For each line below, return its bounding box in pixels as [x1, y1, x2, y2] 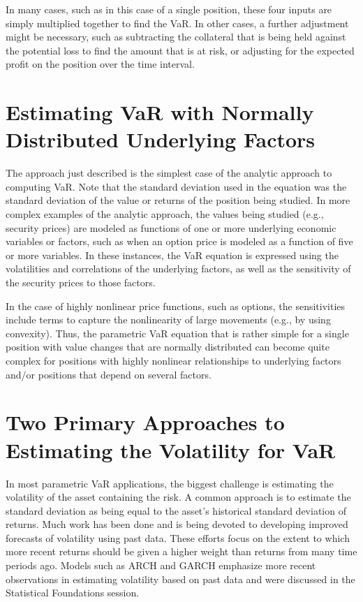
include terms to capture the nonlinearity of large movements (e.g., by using [6, 312, 331, 327]
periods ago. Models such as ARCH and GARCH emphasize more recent [6, 558, 316, 573]
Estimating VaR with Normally [6, 98, 314, 126]
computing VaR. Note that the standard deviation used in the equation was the [6, 179, 347, 193]
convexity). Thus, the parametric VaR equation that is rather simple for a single [6, 325, 349, 340]
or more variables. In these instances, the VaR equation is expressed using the [6, 247, 339, 262]
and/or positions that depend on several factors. [6, 367, 212, 381]
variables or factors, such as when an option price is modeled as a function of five [6, 234, 353, 249]
